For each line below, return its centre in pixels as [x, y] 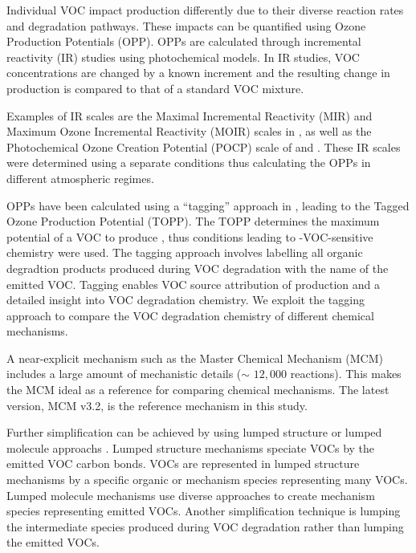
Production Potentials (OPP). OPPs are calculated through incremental [184, 41]
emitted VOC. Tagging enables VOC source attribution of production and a [194, 284]
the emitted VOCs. [53, 542]
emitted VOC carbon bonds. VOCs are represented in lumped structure [183, 464]
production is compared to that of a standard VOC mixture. [155, 88]
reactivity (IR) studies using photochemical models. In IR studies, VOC [183, 57]
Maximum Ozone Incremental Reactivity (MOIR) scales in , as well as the [189, 131]
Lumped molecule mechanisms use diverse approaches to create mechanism [191, 495]
